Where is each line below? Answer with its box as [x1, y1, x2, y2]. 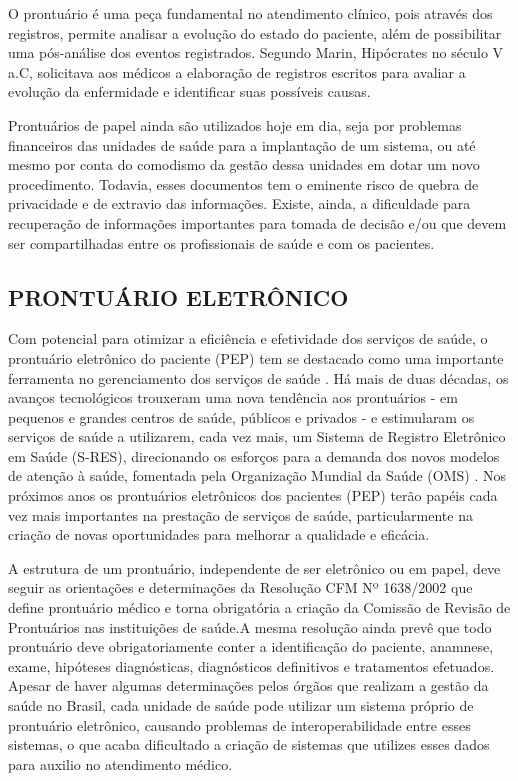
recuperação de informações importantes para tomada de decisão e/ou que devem [8, 212, 507, 233]
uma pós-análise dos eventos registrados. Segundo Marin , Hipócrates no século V [8, 42, 504, 63]
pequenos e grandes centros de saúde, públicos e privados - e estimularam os [8, 406, 475, 427]
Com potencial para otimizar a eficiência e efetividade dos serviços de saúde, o [8, 328, 488, 349]
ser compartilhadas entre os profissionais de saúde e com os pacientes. [8, 232, 435, 253]
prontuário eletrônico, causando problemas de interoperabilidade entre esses [8, 714, 471, 735]
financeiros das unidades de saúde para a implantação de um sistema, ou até [8, 134, 476, 155]
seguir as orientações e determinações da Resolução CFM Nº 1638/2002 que [8, 577, 473, 598]
